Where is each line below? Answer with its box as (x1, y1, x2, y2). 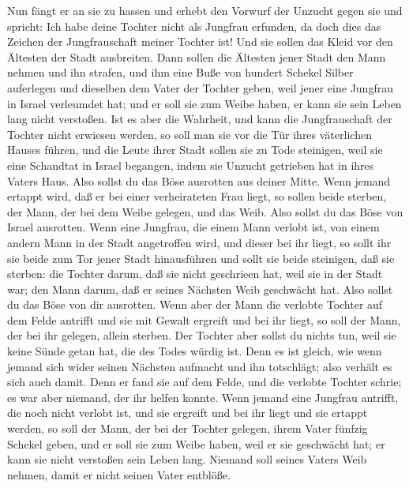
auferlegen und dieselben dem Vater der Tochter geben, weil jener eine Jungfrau (7, 79, 393, 96)
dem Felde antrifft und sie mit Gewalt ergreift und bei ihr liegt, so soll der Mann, (7, 311, 401, 328)
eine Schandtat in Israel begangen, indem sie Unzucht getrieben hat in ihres (7, 156, 374, 173)
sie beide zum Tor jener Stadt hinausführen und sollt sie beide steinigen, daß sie (7, 250, 395, 266)
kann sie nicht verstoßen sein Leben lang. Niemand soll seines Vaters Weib (7, 451, 367, 467)
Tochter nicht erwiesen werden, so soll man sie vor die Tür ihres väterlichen (7, 126, 372, 142)
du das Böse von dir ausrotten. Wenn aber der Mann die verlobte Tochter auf (7, 296, 383, 313)
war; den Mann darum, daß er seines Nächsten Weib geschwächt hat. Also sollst (7, 280, 393, 297)
